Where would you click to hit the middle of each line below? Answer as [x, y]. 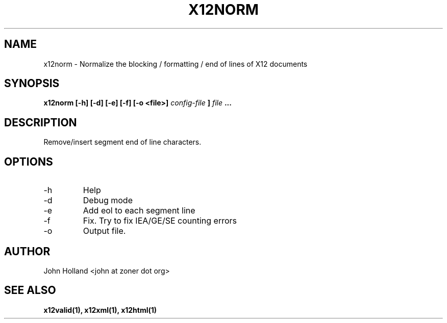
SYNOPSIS [32, 84]
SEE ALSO [30, 290]
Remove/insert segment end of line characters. [122, 142]
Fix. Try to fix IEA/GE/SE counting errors [160, 221]
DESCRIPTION [41, 122]
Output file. [104, 231]
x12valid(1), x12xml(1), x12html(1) [100, 310]
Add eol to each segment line [139, 211]
